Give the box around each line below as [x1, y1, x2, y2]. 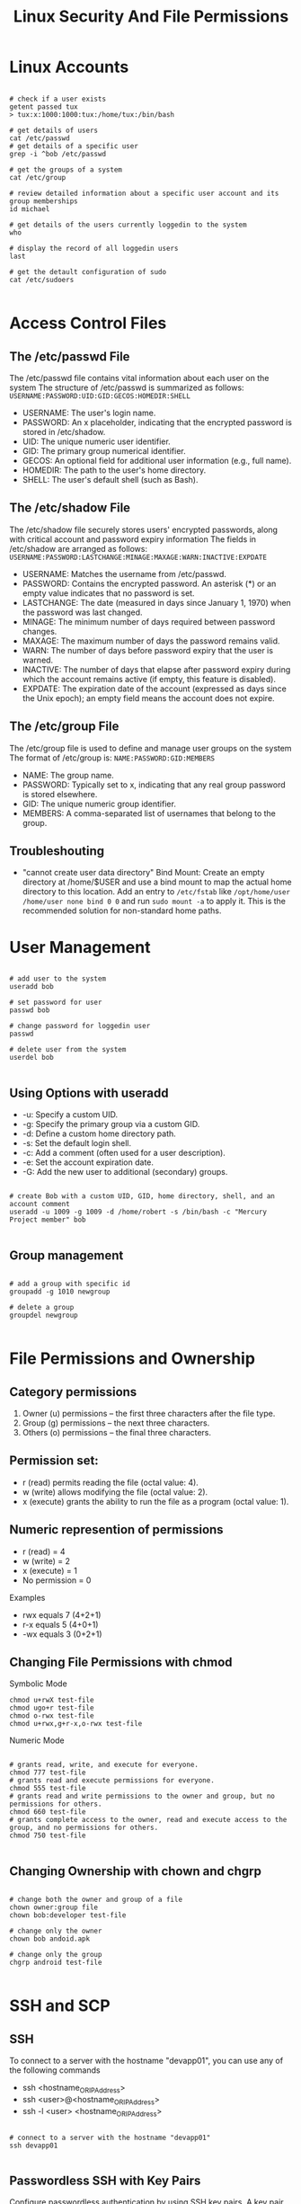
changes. [22, 626, 58, 636]
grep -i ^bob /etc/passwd [9, 149, 106, 158]
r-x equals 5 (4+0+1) [22, 1619, 99, 1630]
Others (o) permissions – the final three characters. [22, 1426, 212, 1437]
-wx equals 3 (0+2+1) [22, 1629, 102, 1640]
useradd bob [9, 982, 54, 991]
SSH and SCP [9, 1995, 111, 2016]
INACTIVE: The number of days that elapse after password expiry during [22, 663, 291, 675]
